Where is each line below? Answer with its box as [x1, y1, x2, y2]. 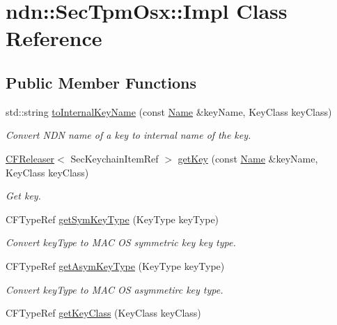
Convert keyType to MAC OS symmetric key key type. [6, 235, 236, 250]
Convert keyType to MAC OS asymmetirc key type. [6, 282, 224, 296]
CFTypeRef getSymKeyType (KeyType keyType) [6, 211, 219, 226]
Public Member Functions [6, 71, 196, 93]
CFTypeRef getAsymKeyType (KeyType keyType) [6, 258, 225, 273]
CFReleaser [6, 151, 55, 165]
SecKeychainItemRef [70, 151, 159, 165]
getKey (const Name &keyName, [178, 151, 318, 165]
